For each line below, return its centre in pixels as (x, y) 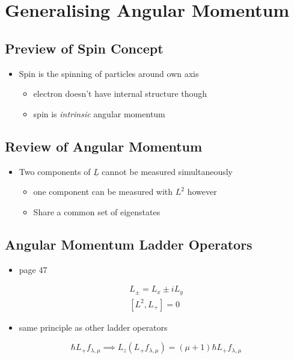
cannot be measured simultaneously (167, 171)
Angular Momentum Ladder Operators (129, 244)
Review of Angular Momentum (104, 146)
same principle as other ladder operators (93, 327)
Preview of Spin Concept (84, 48)
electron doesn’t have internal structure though (120, 94)
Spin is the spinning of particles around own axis (109, 73)
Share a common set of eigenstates (97, 211)
